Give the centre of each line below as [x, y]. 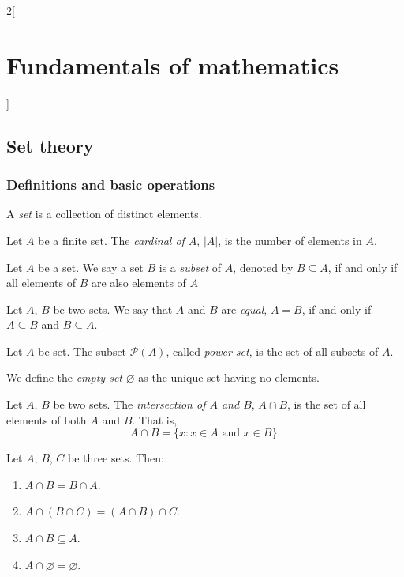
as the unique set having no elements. [229, 377]
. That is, [155, 419]
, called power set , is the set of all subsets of [272, 351]
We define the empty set [64, 377]
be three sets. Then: [116, 458]
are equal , [244, 309]
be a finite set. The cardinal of [111, 240]
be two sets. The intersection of [129, 404]
